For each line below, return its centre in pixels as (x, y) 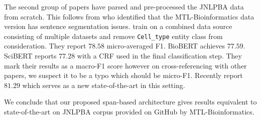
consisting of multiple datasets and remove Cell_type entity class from (113, 36)
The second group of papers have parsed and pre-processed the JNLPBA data (124, 6)
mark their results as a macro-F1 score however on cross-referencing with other (125, 65)
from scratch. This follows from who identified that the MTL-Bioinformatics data (129, 16)
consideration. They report (45, 46)
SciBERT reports (30, 56)
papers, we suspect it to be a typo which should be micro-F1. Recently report (123, 75)
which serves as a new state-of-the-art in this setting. (104, 85)
